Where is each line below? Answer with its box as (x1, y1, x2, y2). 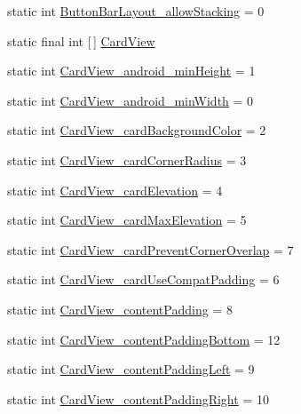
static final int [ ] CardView (7, 31, 155, 50)
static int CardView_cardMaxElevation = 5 (7, 211, 247, 229)
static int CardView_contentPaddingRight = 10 (7, 389, 269, 408)
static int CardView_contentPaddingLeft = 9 (7, 360, 255, 378)
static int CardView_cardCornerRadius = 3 (7, 150, 247, 169)
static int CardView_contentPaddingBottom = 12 (7, 330, 281, 348)
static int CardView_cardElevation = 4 (7, 180, 223, 199)
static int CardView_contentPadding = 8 (7, 299, 233, 318)
